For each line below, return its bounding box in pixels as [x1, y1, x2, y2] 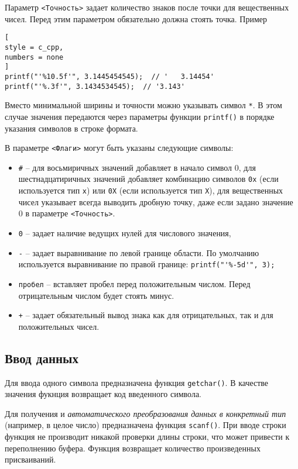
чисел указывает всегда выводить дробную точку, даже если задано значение [18, 195, 293, 208]
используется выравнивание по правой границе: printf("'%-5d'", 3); [18, 258, 275, 270]
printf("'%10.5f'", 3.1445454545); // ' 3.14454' [5, 72, 214, 81]
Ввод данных [5, 349, 78, 367]
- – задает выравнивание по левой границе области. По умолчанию [18, 246, 259, 258]
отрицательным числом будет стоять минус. [18, 289, 174, 301]
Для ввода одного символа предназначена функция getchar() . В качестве [5, 376, 269, 388]
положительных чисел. [18, 320, 100, 332]
